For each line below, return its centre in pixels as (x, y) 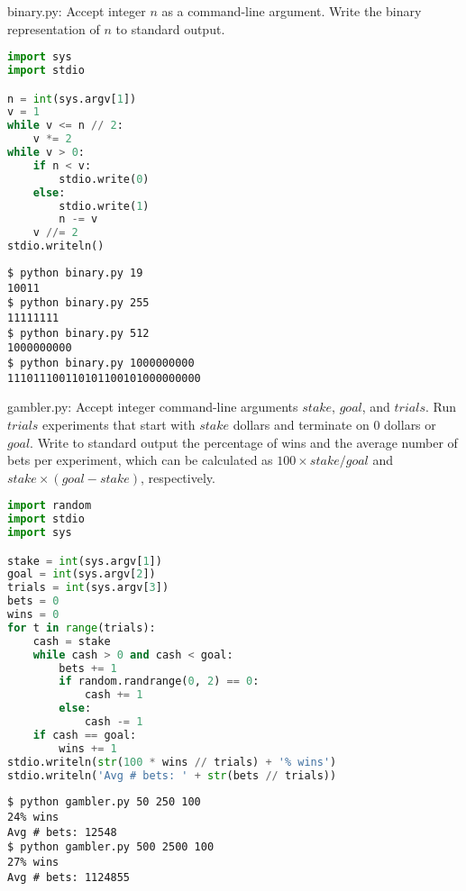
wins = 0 (33, 615)
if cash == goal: (85, 735)
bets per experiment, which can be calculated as (140, 460)
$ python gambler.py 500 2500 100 (111, 847)
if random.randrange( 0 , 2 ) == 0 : (159, 682)
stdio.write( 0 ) (104, 179)
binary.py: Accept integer (77, 11)
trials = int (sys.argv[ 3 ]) (88, 588)
